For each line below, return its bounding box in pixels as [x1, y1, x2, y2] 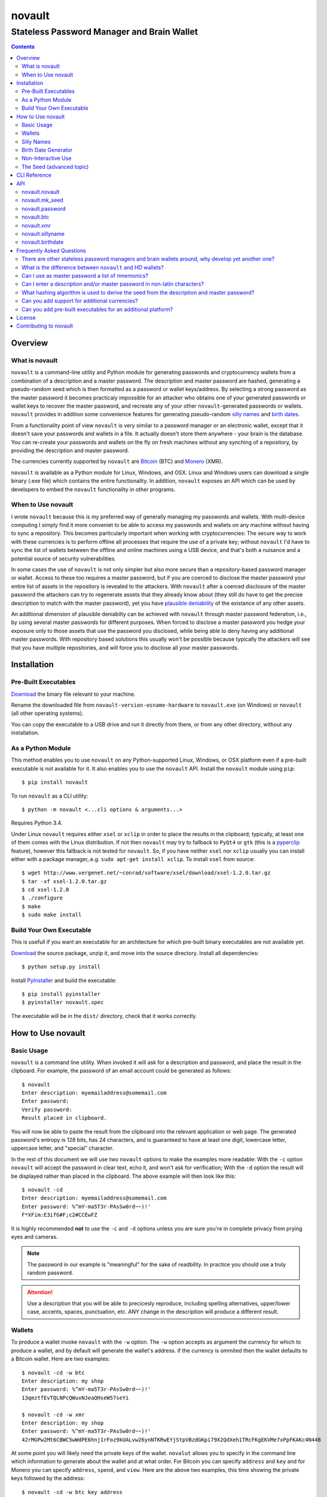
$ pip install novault [22, 779, 88, 786]
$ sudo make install [22, 911, 82, 919]
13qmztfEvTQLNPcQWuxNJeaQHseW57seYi [22, 1394, 129, 1401]
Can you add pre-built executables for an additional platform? [22, 305, 173, 313]
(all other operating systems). [11, 710, 84, 717]
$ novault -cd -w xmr [22, 1411, 85, 1418]
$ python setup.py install [22, 963, 101, 970]
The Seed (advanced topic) [22, 163, 89, 170]
